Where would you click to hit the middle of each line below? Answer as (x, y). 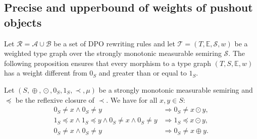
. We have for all (132, 99)
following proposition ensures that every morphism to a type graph (108, 63)
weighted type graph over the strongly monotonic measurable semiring (113, 53)
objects (23, 22)
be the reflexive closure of (55, 99)
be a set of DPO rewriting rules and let (114, 43)
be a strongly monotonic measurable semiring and (176, 89)
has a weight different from (46, 73)
